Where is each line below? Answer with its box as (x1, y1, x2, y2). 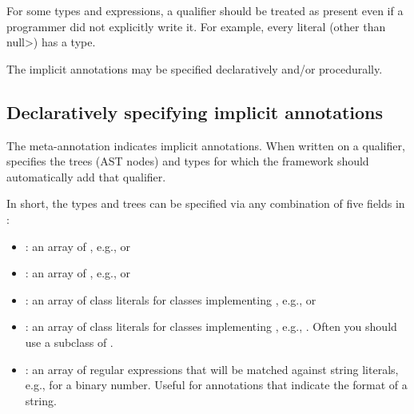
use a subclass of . (25, 333, 113, 350)
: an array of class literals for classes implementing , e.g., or (25, 291, 316, 308)
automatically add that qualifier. (6, 168, 166, 185)
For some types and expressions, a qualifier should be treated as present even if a (6, 2, 404, 18)
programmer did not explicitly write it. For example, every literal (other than (6, 18, 386, 34)
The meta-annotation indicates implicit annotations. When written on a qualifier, (6, 137, 405, 153)
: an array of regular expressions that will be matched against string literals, (25, 360, 399, 377)
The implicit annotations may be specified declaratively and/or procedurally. (6, 60, 383, 77)
